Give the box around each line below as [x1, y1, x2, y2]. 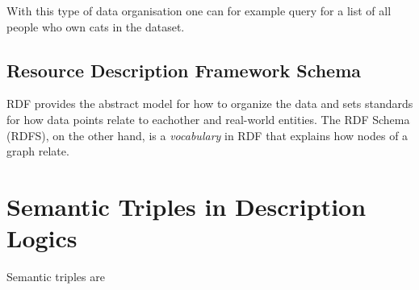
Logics [6, 222, 78, 255]
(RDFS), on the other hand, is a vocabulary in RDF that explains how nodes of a [6, 126, 409, 143]
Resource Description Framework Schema [6, 57, 362, 82]
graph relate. [6, 143, 69, 159]
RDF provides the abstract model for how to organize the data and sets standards [6, 95, 413, 112]
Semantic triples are [6, 268, 105, 285]
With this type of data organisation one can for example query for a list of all [6, 2, 392, 19]
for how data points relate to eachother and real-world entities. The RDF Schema [6, 110, 410, 127]
